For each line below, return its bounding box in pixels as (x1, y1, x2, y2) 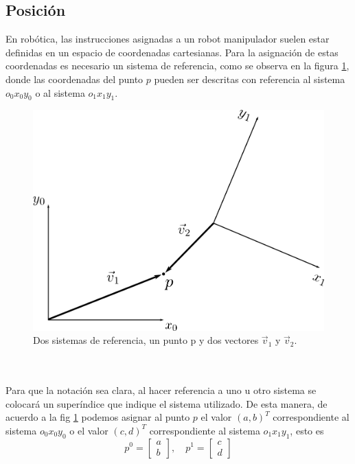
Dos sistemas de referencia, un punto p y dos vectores (33, 333, 259, 347)
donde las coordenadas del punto (5, 71, 144, 86)
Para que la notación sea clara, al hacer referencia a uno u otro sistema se (5, 382, 317, 397)
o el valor (69, 423, 108, 437)
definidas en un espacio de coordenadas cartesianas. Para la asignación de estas (5, 45, 339, 59)
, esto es (290, 423, 324, 437)
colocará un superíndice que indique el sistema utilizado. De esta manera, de (5, 396, 328, 410)
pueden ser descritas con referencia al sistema (154, 71, 345, 86)
